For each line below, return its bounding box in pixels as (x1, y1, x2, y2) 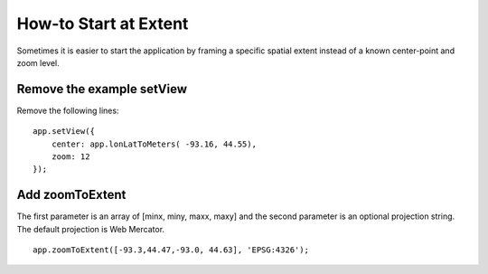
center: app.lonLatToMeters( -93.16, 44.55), (51, 138, 258, 149)
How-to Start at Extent (16, 14, 189, 33)
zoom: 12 (51, 152, 90, 162)
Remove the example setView (16, 81, 188, 97)
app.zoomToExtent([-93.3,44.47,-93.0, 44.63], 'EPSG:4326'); (33, 245, 309, 255)
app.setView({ (33, 127, 95, 137)
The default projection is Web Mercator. (16, 223, 165, 234)
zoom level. (16, 57, 60, 68)
